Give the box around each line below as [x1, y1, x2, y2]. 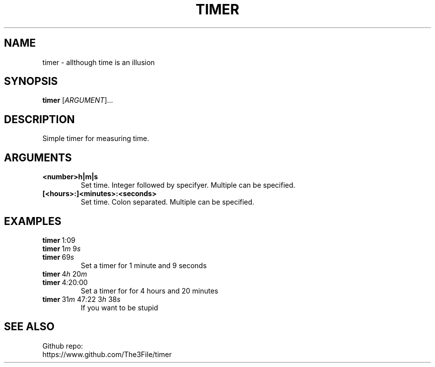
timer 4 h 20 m [42, 269, 87, 278]
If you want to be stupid [80, 303, 158, 312]
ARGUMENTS [4, 151, 72, 164]
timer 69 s [42, 252, 74, 261]
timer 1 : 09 [42, 235, 75, 244]
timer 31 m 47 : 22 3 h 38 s [42, 294, 121, 303]
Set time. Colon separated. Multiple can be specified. [80, 198, 255, 207]
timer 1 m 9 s [42, 244, 81, 253]
